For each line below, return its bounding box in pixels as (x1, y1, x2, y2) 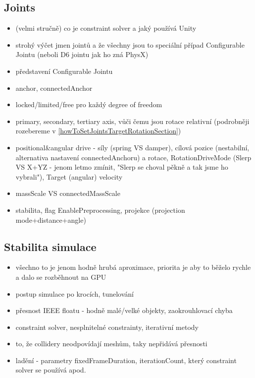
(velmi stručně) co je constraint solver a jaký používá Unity (15, 23, 197, 33)
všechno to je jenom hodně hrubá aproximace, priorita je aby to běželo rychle (15, 262, 251, 272)
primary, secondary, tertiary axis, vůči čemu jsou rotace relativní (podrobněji (15, 116, 250, 126)
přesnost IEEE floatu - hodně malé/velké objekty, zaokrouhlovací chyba (15, 305, 233, 315)
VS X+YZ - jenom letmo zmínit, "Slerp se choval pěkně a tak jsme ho (15, 162, 228, 172)
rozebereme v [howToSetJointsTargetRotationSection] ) (15, 126, 181, 136)
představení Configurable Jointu (15, 65, 113, 76)
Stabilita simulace (4, 239, 97, 254)
